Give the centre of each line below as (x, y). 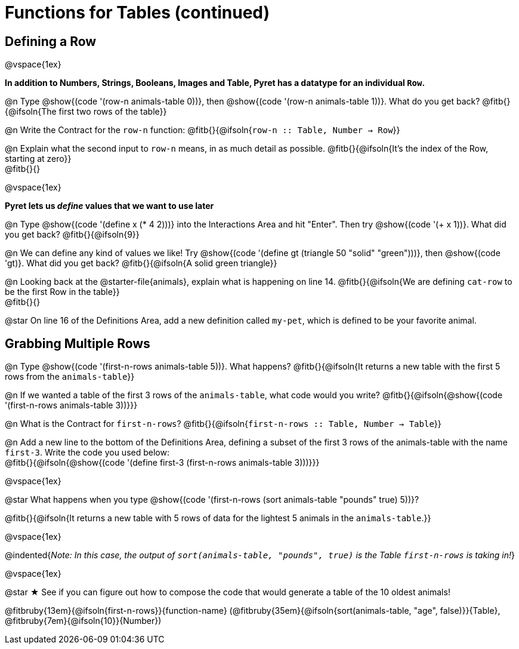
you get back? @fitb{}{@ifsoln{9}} (72, 235)
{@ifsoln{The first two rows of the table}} (86, 112)
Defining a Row (51, 41)
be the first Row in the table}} (62, 292)
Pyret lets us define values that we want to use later (109, 206)
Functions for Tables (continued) (138, 13)
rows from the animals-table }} (70, 377)
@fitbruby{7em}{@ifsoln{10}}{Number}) (83, 621)
